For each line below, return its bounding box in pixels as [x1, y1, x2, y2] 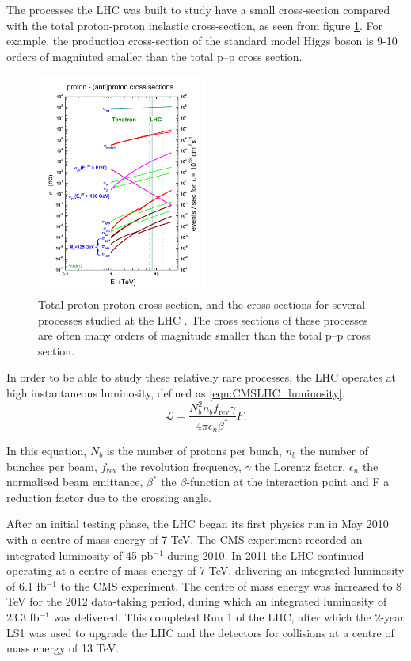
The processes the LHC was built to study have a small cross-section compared [6, 2, 390, 17]
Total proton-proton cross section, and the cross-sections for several [38, 296, 366, 313]
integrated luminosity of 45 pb [6, 546, 154, 563]
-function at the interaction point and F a [186, 473, 390, 490]
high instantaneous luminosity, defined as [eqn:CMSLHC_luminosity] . [6, 385, 345, 401]
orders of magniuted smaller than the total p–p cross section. [6, 47, 303, 64]
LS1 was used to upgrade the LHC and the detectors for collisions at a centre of [6, 624, 394, 640]
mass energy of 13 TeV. [6, 640, 120, 656]
